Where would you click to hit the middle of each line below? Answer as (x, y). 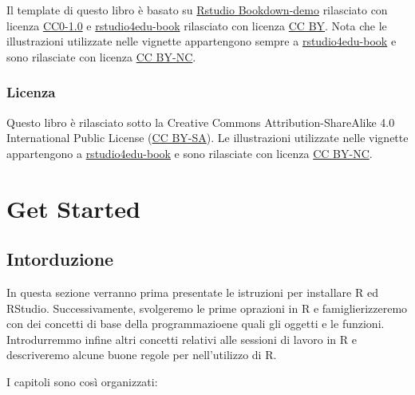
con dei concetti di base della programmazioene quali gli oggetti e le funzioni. (196, 324)
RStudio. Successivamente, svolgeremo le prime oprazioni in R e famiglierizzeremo (207, 308)
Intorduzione (60, 259)
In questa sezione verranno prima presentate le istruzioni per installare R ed (192, 292)
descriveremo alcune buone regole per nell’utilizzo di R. (142, 355)
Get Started (73, 208)
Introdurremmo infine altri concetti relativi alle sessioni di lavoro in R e (182, 339)
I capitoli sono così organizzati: (82, 381)
